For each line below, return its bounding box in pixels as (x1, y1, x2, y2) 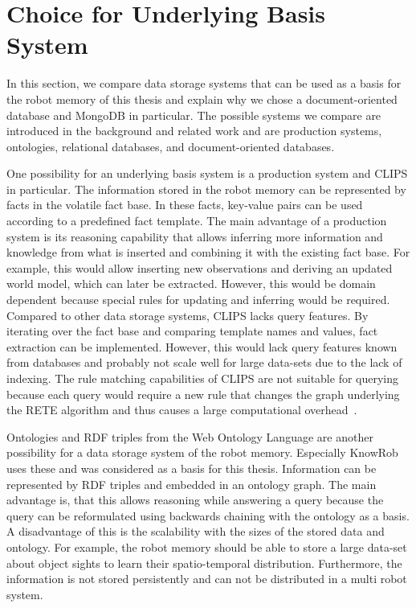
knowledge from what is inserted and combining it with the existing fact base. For (6, 244, 410, 261)
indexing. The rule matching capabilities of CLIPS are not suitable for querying (6, 370, 399, 386)
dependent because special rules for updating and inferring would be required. (6, 291, 390, 308)
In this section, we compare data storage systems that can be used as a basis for (6, 75, 402, 92)
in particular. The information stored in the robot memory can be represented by (6, 180, 406, 197)
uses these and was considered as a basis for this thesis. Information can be (6, 459, 377, 476)
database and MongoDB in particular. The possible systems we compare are (6, 106, 381, 123)
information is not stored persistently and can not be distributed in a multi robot (6, 570, 407, 587)
